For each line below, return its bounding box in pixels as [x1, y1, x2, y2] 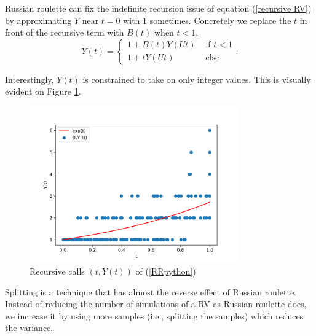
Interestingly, [5, 72, 54, 85]
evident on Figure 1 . [5, 85, 81, 98]
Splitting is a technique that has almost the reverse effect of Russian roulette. [5, 285, 297, 298]
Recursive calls [30, 264, 85, 277]
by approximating [5, 14, 72, 26]
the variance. [5, 321, 53, 334]
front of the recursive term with [5, 26, 124, 39]
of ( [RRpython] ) [135, 264, 196, 277]
